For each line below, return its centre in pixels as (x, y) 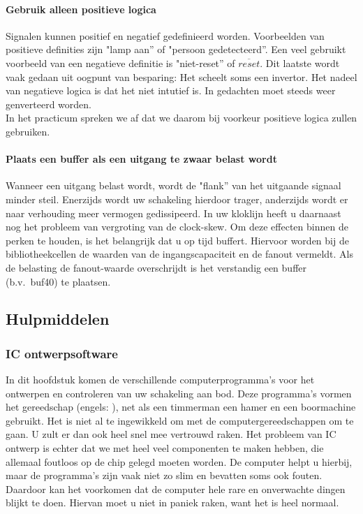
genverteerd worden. (49, 104)
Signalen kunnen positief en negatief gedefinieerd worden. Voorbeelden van (165, 35)
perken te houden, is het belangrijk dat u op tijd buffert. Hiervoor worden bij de (177, 240)
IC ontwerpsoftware (62, 353)
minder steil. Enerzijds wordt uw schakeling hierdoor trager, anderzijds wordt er (177, 199)
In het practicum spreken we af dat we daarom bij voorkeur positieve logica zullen (181, 118)
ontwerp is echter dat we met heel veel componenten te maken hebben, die (165, 448)
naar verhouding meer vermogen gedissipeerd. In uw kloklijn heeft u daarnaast (173, 213)
